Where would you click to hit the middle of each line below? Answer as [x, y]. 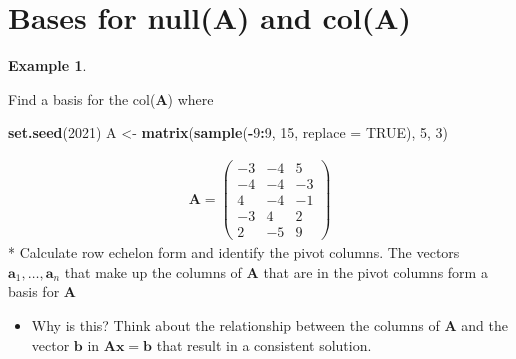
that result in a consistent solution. [264, 344]
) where [190, 98]
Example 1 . [47, 65]
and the [484, 324]
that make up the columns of [153, 271]
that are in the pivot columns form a [375, 271]
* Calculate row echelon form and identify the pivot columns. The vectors [234, 252]
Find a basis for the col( [82, 98]
